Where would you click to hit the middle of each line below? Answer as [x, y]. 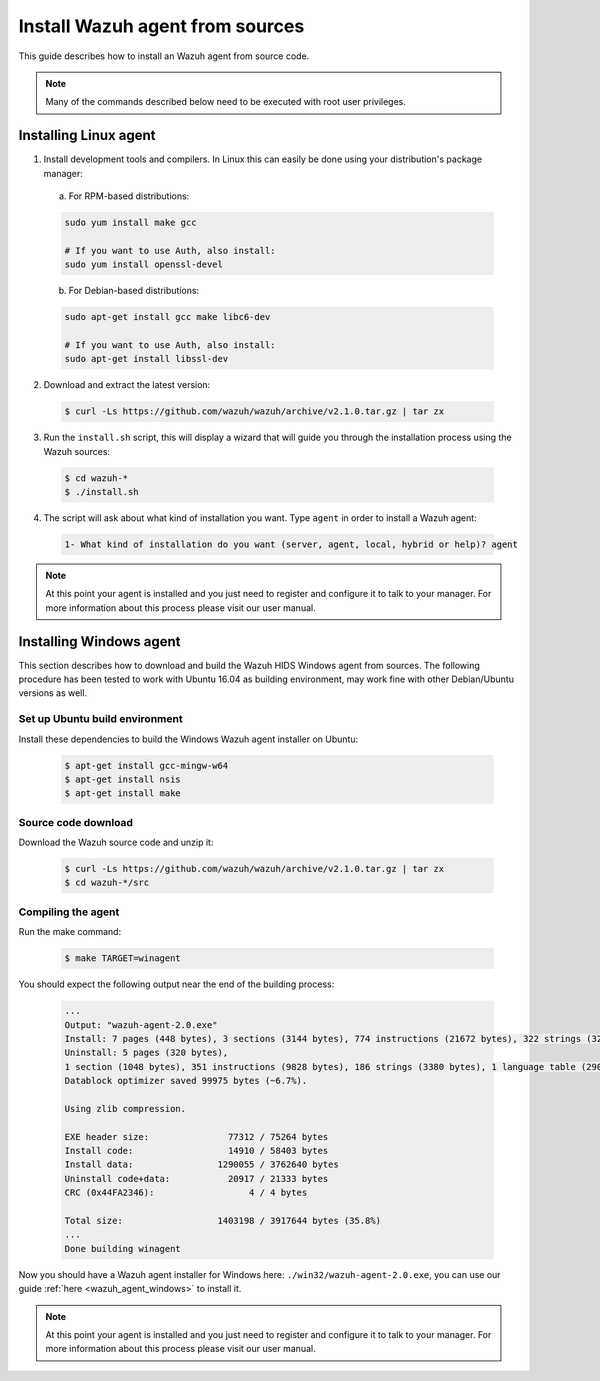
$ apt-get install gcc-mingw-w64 [146, 765]
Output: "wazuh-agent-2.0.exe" [141, 1024]
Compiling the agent [69, 912]
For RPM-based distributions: [129, 196]
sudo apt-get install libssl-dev [146, 359]
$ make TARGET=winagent [123, 958]
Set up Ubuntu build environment [101, 719]
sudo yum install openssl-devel [144, 264]
